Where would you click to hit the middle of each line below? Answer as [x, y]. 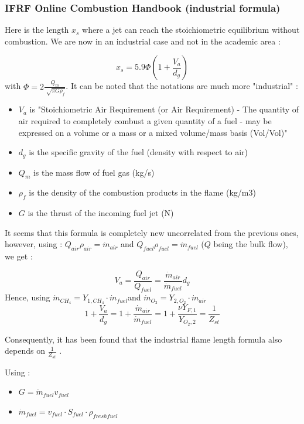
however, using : [34, 244]
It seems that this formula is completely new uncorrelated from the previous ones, [152, 232]
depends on [25, 351]
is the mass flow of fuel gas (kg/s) [94, 172]
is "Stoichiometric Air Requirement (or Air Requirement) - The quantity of [164, 109]
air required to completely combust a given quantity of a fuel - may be [145, 120]
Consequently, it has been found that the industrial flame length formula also [144, 339]
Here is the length [37, 30]
